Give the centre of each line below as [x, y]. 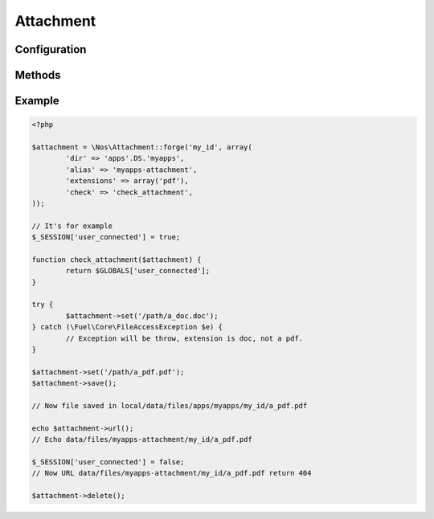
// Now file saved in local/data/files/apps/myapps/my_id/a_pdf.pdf [170, 405]
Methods [38, 75]
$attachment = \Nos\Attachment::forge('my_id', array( [142, 147]
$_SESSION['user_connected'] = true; [106, 237]
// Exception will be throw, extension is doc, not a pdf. [184, 338]
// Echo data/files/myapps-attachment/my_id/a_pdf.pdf [142, 439]
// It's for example [72, 226]
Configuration [51, 49]
